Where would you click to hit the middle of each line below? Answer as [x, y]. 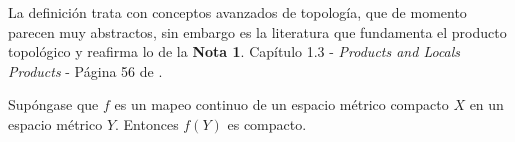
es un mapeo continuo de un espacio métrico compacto [281, 104]
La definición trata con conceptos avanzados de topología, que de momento [237, 12]
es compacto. [267, 123]
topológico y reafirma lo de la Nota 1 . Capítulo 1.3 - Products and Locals [234, 51]
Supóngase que [53, 104]
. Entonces [147, 123]
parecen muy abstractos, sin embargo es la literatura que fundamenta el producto [257, 31]
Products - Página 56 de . [85, 70]
